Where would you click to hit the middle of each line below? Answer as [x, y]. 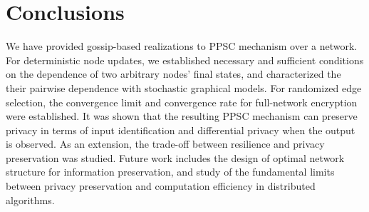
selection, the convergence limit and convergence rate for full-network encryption [182, 102]
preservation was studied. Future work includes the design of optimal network [175, 157]
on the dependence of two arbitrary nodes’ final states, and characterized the [173, 74]
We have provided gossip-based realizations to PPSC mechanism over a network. [182, 46]
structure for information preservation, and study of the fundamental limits [170, 172]
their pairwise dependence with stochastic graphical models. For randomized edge [184, 87]
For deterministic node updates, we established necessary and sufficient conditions [185, 60]
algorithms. [30, 200]
